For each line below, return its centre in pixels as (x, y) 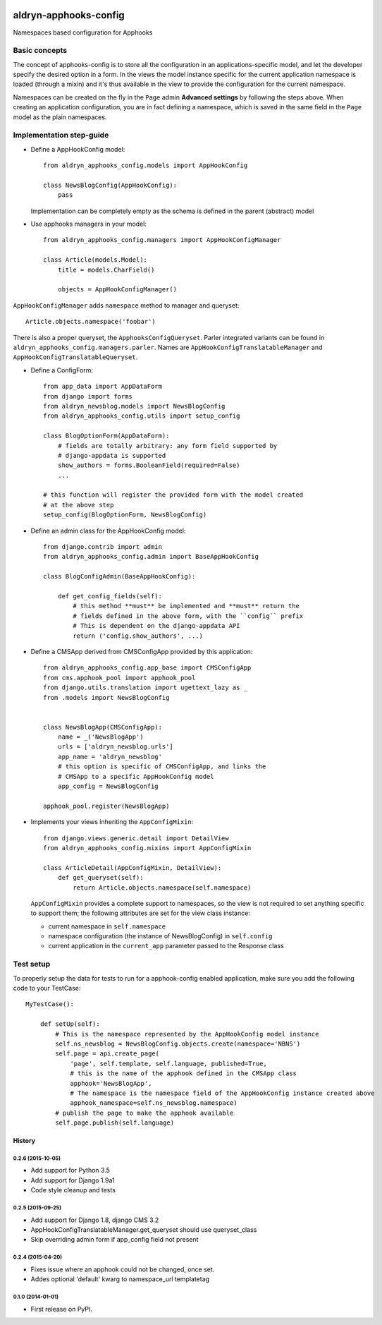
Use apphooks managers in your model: (89, 224)
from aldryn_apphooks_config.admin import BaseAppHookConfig (151, 557)
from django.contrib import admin (103, 547)
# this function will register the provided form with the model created (173, 495)
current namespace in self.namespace (107, 926)
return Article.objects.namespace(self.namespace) (162, 888)
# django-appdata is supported (112, 455)
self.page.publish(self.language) (115, 1123)
